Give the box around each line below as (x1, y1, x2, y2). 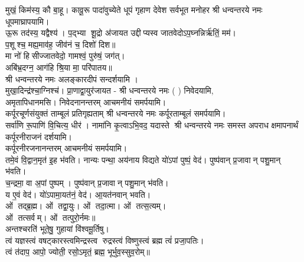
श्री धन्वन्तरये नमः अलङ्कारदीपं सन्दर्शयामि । (5, 72, 138, 85)
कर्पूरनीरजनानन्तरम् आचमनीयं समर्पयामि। (5, 142, 128, 154)
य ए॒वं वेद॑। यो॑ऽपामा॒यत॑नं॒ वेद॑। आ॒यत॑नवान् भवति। (5, 188, 151, 200)
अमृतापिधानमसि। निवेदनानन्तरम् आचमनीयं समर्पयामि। (5, 95, 166, 108)
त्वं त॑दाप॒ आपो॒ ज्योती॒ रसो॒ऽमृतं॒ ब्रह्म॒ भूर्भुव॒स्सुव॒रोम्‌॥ (5, 246, 150, 258)
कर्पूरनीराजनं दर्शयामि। (5, 130, 72, 142)
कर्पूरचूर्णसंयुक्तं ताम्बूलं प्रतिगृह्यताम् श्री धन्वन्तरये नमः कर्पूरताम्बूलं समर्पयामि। (5, 107, 226, 120)
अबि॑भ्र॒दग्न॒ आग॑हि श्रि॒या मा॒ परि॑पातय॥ (5, 61, 112, 73)
